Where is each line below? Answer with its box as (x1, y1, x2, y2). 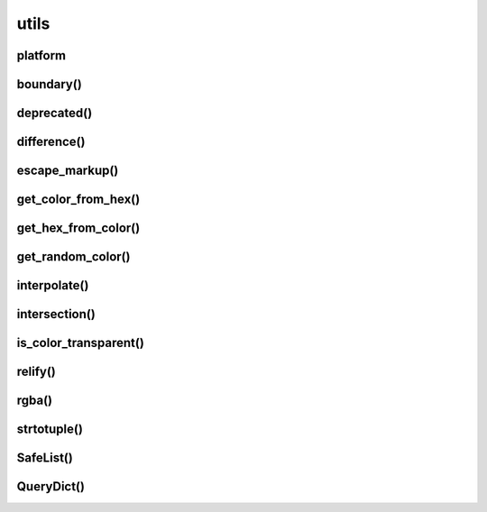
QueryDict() (16, 479, 86, 495)
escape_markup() (16, 163, 119, 178)
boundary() (16, 77, 83, 92)
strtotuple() (16, 422, 83, 437)
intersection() (16, 306, 96, 322)
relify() (16, 364, 56, 379)
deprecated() (16, 105, 93, 121)
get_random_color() (16, 249, 131, 265)
